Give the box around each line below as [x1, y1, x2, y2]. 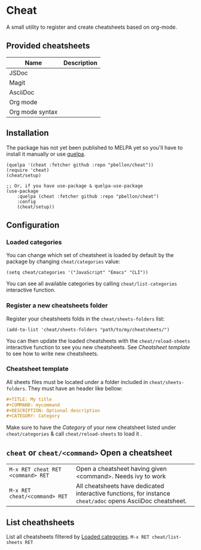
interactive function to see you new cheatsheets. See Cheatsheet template [6, 343, 190, 350]
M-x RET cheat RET [9, 466, 62, 473]
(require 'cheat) [6, 167, 50, 173]
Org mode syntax [9, 107, 58, 116]
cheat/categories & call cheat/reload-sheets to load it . [6, 430, 142, 437]
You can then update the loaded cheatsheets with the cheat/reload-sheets [6, 337, 190, 344]
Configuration [6, 220, 60, 230]
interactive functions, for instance [75, 489, 170, 498]
